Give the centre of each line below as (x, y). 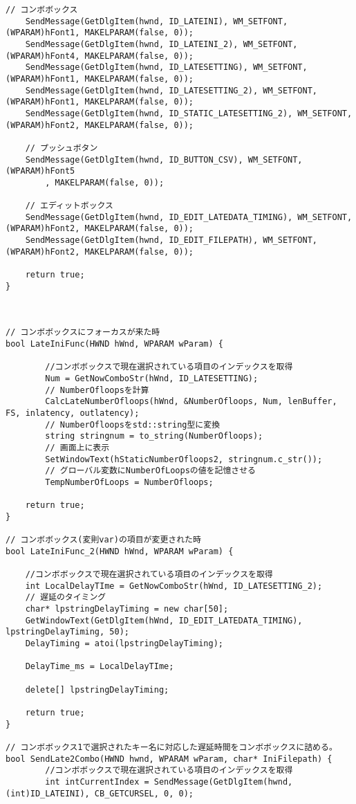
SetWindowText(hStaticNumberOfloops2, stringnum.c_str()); (184, 459)
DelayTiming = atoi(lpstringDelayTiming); (124, 644)
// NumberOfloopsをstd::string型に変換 (133, 424)
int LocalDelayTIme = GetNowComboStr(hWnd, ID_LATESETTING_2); (174, 586)
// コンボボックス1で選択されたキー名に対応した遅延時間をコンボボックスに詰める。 (171, 747)
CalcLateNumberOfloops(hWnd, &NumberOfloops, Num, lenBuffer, (191, 402)
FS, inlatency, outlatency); (73, 413)
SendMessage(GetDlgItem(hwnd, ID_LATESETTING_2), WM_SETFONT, (171, 90)
